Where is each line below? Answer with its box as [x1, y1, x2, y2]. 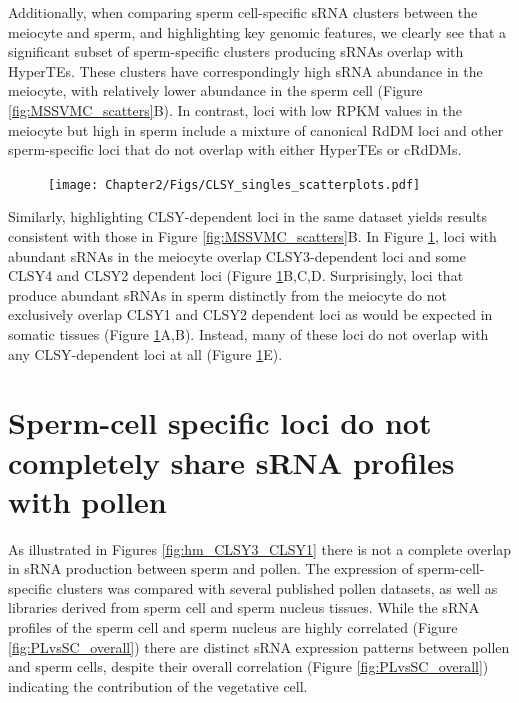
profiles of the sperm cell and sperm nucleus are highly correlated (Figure [8, 617, 458, 638]
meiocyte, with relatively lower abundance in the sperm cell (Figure [8, 80, 423, 101]
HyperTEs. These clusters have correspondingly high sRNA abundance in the [8, 60, 483, 81]
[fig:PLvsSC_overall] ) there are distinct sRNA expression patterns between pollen [8, 636, 510, 657]
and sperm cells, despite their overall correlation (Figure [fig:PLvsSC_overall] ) [8, 656, 489, 677]
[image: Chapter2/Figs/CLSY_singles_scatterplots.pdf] [48, 177, 421, 192]
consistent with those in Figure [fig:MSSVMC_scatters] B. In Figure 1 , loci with [8, 226, 497, 246]
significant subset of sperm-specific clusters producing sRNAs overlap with [8, 41, 464, 62]
